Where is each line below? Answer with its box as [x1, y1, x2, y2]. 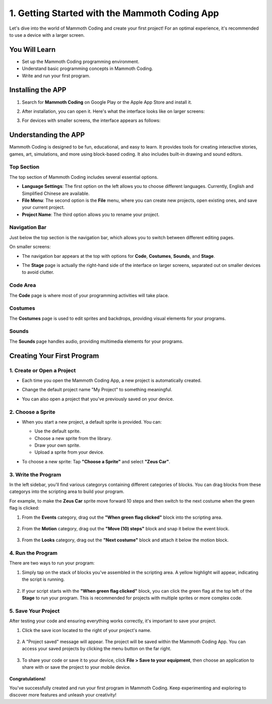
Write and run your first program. [22, 73, 91, 79]
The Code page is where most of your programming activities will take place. [9, 292, 169, 298]
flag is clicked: [9, 505, 40, 511]
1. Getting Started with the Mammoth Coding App [9, 8, 219, 19]
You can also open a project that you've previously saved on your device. [22, 396, 174, 402]
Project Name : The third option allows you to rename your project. [22, 212, 160, 218]
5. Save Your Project [9, 607, 60, 614]
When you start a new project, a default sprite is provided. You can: [22, 418, 162, 425]
